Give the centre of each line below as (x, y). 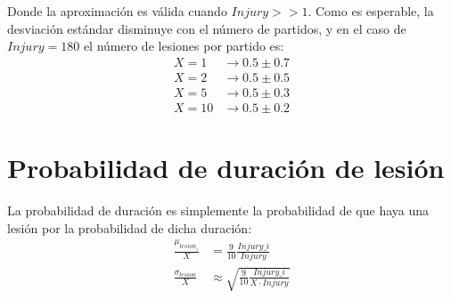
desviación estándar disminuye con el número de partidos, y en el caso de (207, 28)
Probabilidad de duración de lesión (226, 168)
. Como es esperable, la (371, 11)
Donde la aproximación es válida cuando (117, 11)
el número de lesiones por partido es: (184, 46)
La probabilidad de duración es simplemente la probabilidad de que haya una (218, 210)
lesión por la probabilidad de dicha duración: (130, 227)
